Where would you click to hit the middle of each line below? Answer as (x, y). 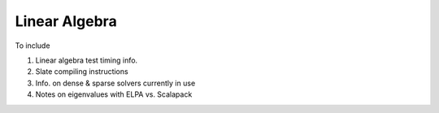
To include (33, 46)
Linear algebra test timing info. (87, 60)
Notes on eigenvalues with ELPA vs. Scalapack (114, 94)
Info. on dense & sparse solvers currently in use (115, 83)
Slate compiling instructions (82, 72)
